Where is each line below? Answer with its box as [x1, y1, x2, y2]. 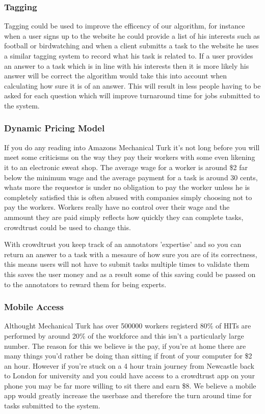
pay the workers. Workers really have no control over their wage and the [4, 202, 230, 212]
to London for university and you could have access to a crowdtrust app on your [4, 370, 255, 381]
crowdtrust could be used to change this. [4, 222, 131, 232]
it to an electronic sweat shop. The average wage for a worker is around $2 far [4, 161, 248, 172]
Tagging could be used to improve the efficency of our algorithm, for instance [4, 20, 245, 31]
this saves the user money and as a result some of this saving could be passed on [4, 268, 256, 279]
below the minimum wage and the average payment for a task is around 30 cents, [4, 172, 258, 182]
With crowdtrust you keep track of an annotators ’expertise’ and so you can [4, 239, 242, 250]
